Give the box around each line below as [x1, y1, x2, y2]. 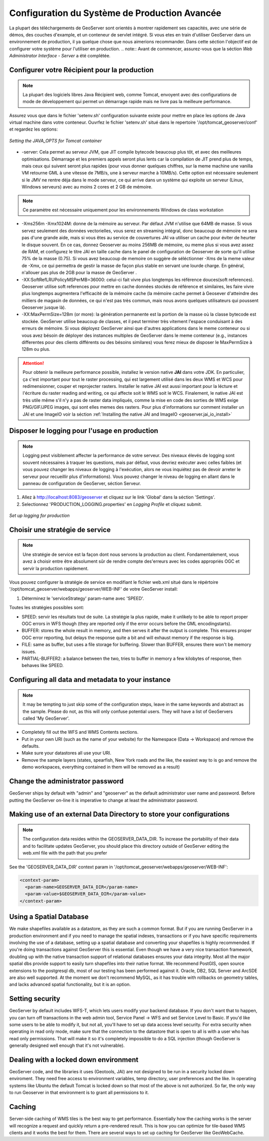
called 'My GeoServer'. [22, 715, 70, 721]
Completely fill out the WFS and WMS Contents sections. [21, 729, 139, 735]
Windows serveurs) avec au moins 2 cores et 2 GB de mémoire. [21, 184, 153, 190]
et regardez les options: [9, 126, 58, 132]
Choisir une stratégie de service [9, 525, 111, 534]
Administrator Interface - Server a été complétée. [9, 53, 111, 59]
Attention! [22, 360, 44, 366]
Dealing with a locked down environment [9, 1055, 139, 1064]
